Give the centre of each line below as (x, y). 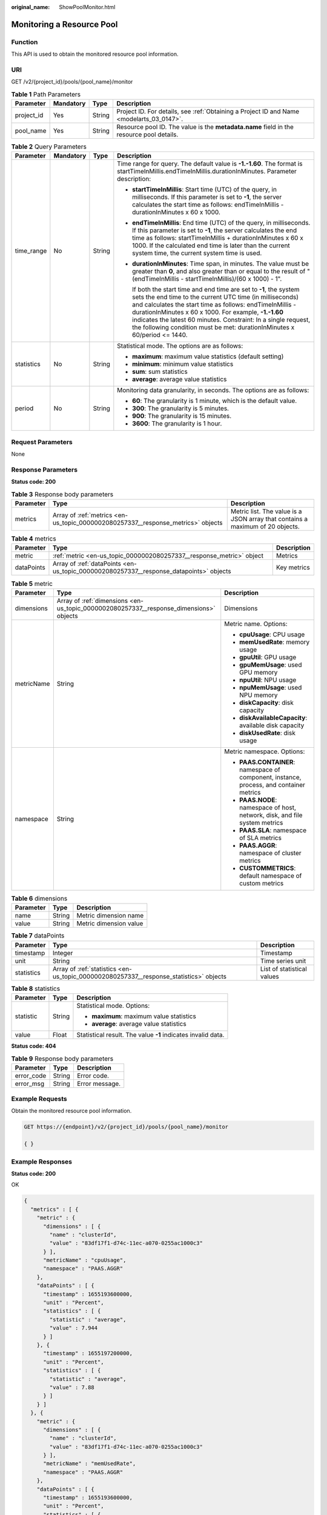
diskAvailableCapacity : (273, 718)
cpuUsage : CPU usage (272, 634)
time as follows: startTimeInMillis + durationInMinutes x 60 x (218, 238)
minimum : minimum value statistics (183, 364)
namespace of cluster (271, 853)
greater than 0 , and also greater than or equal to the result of (219, 271)
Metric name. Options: (256, 624)
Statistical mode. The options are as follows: (180, 346)
